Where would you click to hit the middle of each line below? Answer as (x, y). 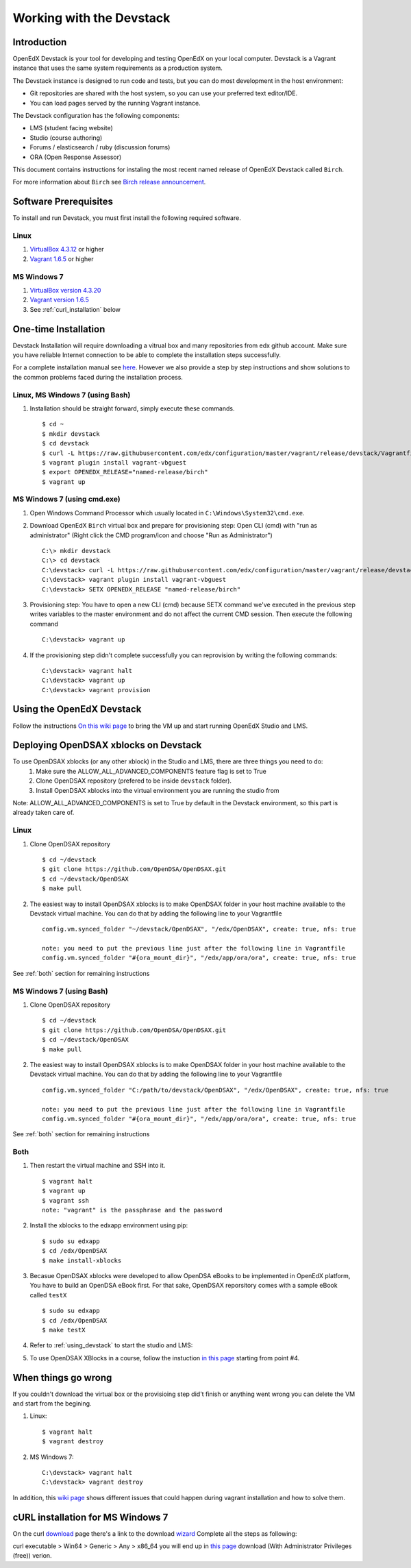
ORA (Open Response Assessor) (76, 157)
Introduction (40, 42)
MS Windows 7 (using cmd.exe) (66, 499)
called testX (48, 1295)
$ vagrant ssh (65, 1200)
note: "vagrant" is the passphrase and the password (132, 1210)
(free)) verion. (32, 1556)
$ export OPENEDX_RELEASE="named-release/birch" (125, 472)
